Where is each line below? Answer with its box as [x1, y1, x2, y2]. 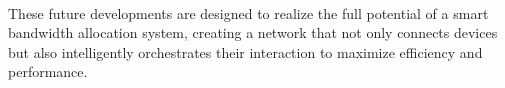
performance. [8, 61, 88, 82]
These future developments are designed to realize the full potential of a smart [8, 2, 489, 23]
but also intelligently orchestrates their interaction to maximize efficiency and [8, 41, 483, 62]
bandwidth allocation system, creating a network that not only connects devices [8, 22, 498, 43]
